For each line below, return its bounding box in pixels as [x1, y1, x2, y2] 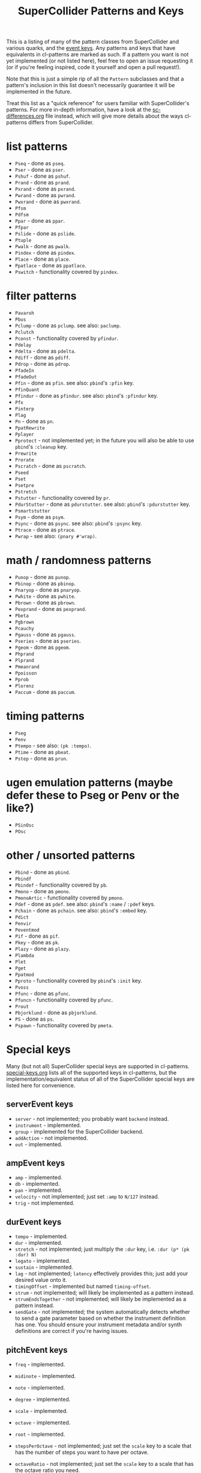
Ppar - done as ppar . [14, 217, 65, 225]
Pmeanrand [14, 664, 40, 670]
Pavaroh [14, 311, 34, 317]
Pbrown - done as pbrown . [14, 599, 76, 606]
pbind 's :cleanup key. [14, 443, 68, 451]
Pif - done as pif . [14, 932, 60, 940]
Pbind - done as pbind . [14, 868, 71, 875]
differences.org [6, 112, 44, 120]
